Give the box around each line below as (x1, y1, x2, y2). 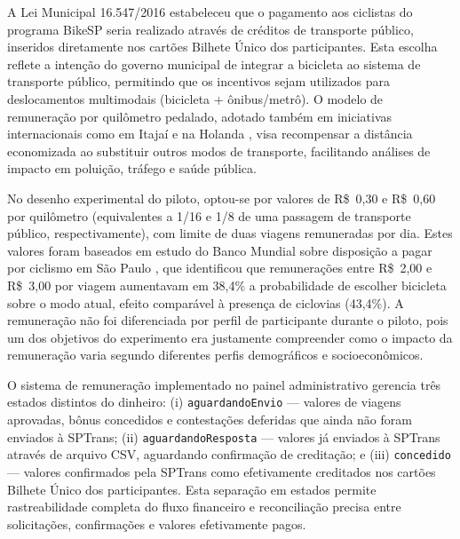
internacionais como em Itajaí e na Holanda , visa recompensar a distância (7, 124, 413, 143)
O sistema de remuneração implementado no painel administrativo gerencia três (7, 375, 441, 393)
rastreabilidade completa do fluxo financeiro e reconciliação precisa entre (7, 497, 401, 516)
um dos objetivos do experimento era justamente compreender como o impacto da (7, 328, 453, 346)
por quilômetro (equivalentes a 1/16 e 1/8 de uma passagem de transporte (7, 206, 411, 225)
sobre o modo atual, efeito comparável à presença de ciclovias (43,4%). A (7, 293, 404, 312)
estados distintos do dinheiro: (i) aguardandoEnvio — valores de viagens (7, 392, 401, 411)
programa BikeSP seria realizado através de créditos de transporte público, (7, 20, 414, 38)
